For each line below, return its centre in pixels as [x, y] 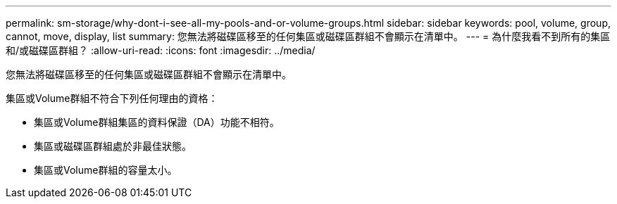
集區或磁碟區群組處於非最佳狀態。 [113, 146]
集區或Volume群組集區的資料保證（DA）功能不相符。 [157, 122]
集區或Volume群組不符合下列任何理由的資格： [112, 98]
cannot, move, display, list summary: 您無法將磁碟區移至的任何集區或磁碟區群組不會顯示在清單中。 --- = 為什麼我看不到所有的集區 [308, 36]
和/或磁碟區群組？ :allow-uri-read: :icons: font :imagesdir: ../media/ [161, 50]
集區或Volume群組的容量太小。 [106, 170]
